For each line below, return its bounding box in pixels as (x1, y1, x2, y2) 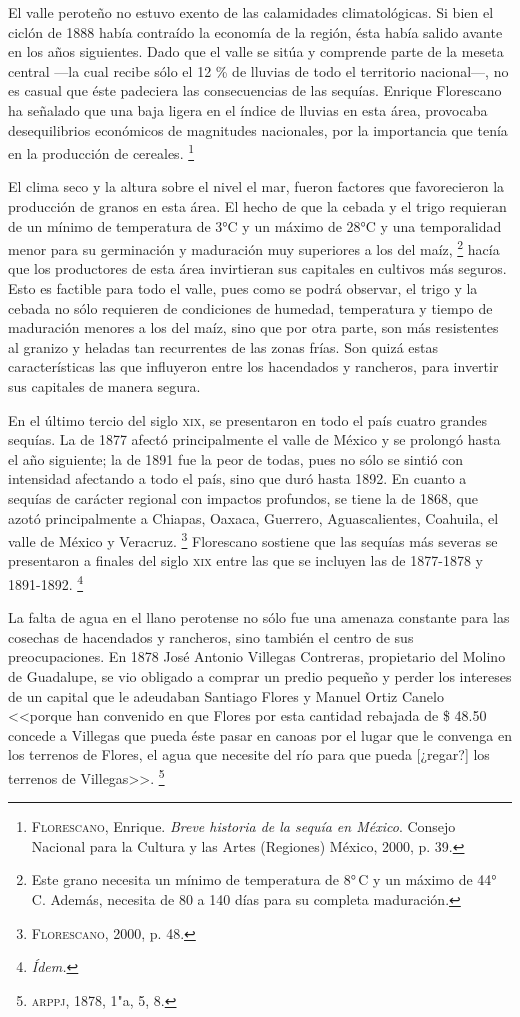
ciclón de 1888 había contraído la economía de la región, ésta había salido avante (8, 21, 503, 42)
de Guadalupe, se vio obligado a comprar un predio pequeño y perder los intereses (8, 666, 512, 687)
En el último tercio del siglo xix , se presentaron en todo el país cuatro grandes (8, 409, 488, 430)
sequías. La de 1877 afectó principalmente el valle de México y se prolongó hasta (8, 429, 501, 450)
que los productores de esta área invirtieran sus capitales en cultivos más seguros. (8, 258, 507, 279)
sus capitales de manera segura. (8, 376, 201, 396)
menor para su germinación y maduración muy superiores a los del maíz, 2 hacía (8, 236, 500, 259)
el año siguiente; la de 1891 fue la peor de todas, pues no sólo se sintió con (8, 448, 464, 469)
